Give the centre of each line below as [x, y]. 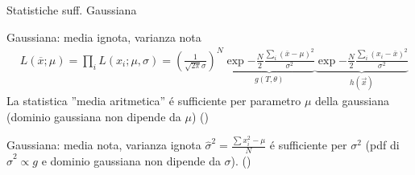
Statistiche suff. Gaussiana [72, 10]
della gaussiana [353, 101]
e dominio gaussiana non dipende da [131, 161]
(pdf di [382, 145]
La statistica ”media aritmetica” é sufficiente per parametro [154, 101]
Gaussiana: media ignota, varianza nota [104, 37]
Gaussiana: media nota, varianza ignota [104, 145]
